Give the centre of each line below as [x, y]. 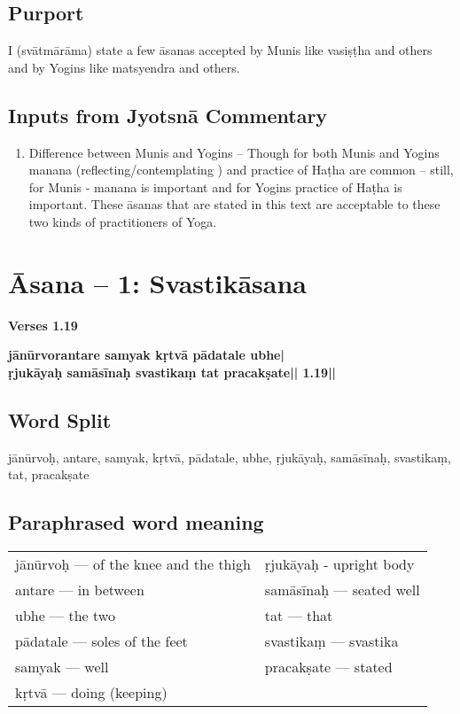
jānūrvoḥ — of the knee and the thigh [133, 564]
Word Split [60, 419]
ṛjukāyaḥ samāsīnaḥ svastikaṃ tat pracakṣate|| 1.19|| [172, 372]
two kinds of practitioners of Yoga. [123, 221]
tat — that [299, 616]
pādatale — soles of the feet [101, 641]
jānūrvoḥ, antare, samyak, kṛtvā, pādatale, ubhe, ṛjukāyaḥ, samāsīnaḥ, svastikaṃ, [230, 457]
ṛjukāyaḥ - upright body [339, 564]
